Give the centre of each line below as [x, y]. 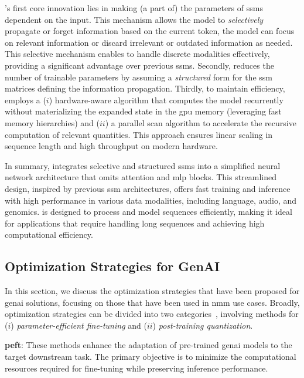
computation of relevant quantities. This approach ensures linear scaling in [139, 134]
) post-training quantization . [203, 325]
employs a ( [25, 99]
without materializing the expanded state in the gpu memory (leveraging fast [143, 111]
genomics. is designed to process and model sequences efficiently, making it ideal [148, 212]
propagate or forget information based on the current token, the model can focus [150, 31]
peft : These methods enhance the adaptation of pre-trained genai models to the [148, 345]
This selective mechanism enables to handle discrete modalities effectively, [137, 54]
